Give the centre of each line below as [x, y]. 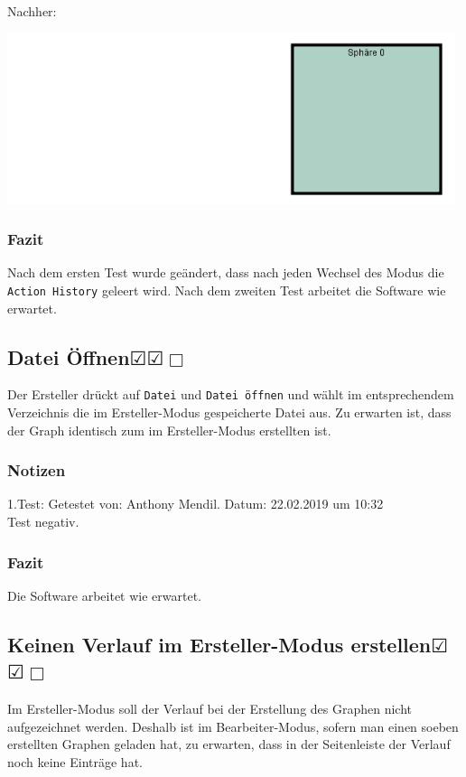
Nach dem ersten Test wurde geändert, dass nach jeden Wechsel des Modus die [226, 272]
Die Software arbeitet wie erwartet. [104, 595]
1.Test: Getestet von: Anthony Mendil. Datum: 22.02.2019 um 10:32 [196, 504]
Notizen [37, 470]
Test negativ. [43, 522]
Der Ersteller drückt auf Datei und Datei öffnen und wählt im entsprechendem [231, 394]
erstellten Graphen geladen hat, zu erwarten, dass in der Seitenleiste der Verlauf [229, 744]
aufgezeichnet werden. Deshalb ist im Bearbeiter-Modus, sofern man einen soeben [233, 726]
